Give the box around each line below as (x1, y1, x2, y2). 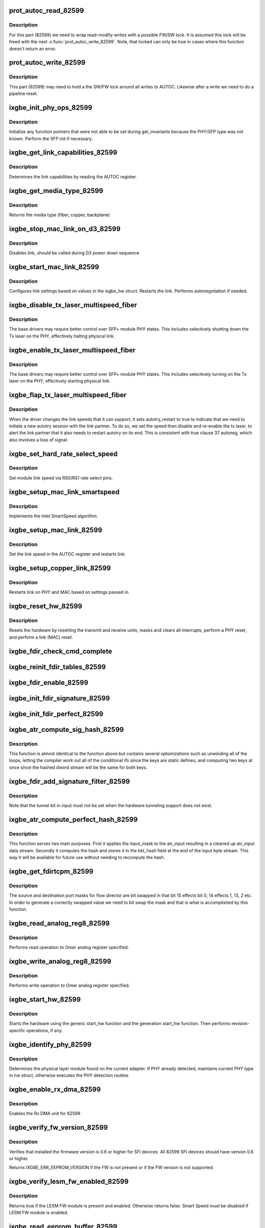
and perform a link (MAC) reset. (9, 634, 73, 640)
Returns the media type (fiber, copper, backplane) (9, 212, 110, 218)
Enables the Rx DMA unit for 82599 (9, 1111, 80, 1116)
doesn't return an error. (9, 46, 56, 52)
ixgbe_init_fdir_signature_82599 (9, 694, 110, 702)
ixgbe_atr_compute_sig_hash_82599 (9, 725, 124, 734)
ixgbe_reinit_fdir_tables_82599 (9, 663, 106, 671)
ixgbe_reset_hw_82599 (9, 602, 82, 611)
